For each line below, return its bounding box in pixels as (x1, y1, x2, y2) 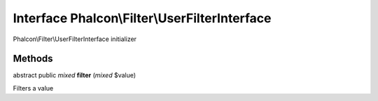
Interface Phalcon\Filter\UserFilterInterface (13, 10, 272, 26)
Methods (13, 53, 53, 65)
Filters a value (13, 84, 54, 92)
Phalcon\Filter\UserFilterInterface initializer (13, 35, 136, 43)
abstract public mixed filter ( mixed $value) (13, 71, 136, 79)
